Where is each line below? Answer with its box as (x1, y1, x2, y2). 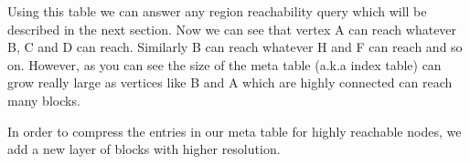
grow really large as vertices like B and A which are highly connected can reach (7, 73, 453, 92)
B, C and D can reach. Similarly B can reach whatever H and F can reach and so (7, 37, 463, 56)
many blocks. (7, 90, 80, 109)
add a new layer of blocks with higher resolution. (7, 139, 281, 159)
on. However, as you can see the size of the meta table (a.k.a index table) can (7, 55, 442, 74)
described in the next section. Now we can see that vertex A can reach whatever (7, 19, 457, 38)
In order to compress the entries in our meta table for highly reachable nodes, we (7, 121, 462, 140)
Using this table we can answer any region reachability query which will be (7, 2, 427, 20)
